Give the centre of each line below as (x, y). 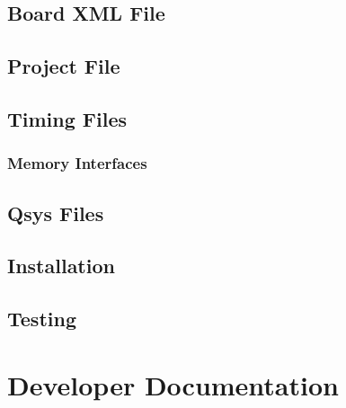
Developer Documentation (173, 384)
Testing (42, 319)
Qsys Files (56, 213)
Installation (61, 266)
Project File (64, 66)
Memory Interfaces (77, 163)
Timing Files (67, 118)
